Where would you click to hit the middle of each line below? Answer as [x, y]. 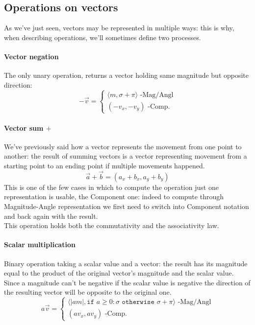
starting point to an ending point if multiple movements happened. [104, 165]
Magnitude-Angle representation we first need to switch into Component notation [127, 206]
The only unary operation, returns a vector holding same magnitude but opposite [127, 75]
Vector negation [31, 56]
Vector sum [24, 128]
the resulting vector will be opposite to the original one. [88, 292]
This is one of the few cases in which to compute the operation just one [111, 187]
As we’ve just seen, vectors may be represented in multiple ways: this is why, [119, 28]
